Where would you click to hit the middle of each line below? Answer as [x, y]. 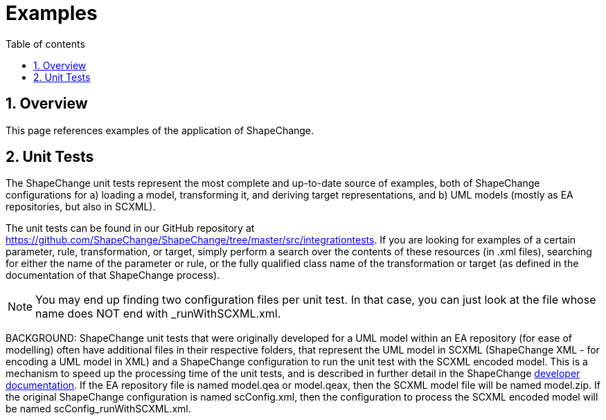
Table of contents [45, 44]
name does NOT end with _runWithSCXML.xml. [158, 314]
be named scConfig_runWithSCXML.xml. [98, 409]
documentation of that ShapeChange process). [113, 275]
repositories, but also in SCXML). [81, 207]
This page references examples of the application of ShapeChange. [160, 130]
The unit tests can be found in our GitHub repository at [130, 228]
